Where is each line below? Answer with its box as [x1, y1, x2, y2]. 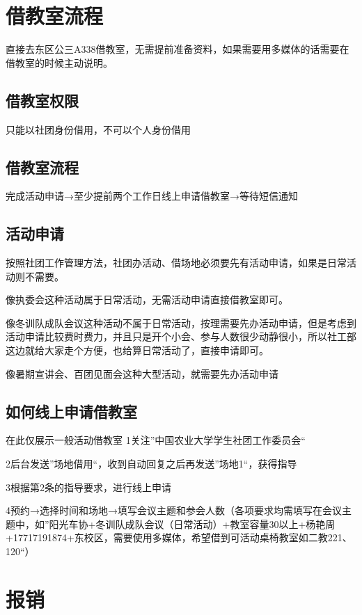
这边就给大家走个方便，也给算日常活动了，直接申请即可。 [6, 343, 269, 358]
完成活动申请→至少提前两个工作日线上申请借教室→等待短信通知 [6, 189, 298, 203]
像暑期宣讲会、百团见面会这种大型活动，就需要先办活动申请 [6, 366, 278, 381]
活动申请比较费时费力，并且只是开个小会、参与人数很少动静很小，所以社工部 [6, 329, 356, 344]
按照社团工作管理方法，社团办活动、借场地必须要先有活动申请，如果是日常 [6, 255, 347, 270]
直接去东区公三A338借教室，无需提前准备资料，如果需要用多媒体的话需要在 [6, 42, 349, 56]
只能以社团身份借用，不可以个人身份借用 [6, 122, 191, 136]
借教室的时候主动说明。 [6, 55, 113, 70]
